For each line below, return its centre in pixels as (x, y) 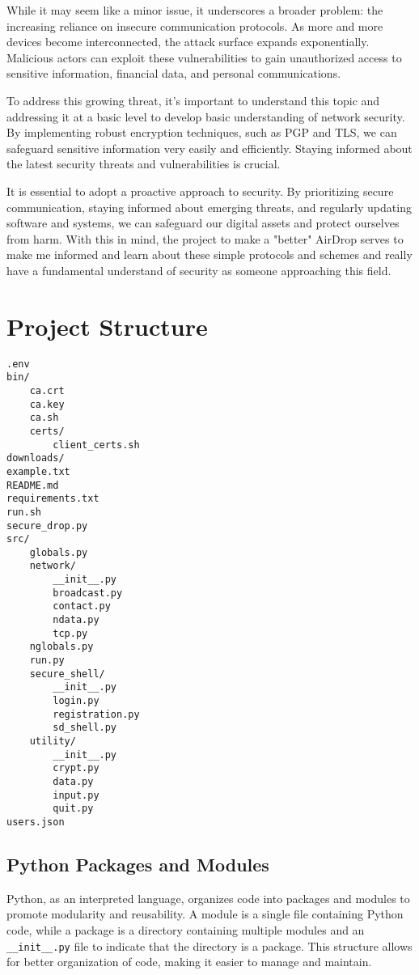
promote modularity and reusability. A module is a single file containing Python (205, 914)
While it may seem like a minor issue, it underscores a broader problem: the (195, 10)
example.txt (38, 471)
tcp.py (70, 633)
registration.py (96, 714)
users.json (36, 822)
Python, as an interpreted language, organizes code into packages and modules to (208, 898)
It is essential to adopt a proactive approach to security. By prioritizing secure (200, 191)
